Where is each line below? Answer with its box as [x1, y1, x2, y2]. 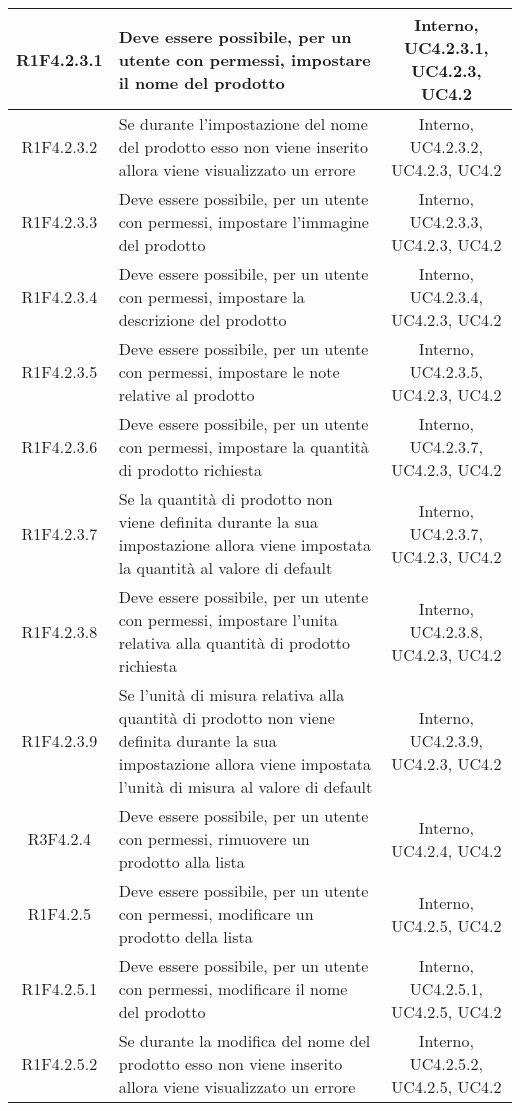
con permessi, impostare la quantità [118, 435, 369, 458]
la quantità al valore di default [118, 556, 333, 579]
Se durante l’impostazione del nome [118, 112, 368, 135]
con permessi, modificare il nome [118, 977, 348, 1000]
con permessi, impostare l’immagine [118, 210, 369, 233]
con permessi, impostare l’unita [118, 608, 338, 631]
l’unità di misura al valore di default [118, 775, 373, 798]
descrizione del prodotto [118, 308, 287, 331]
